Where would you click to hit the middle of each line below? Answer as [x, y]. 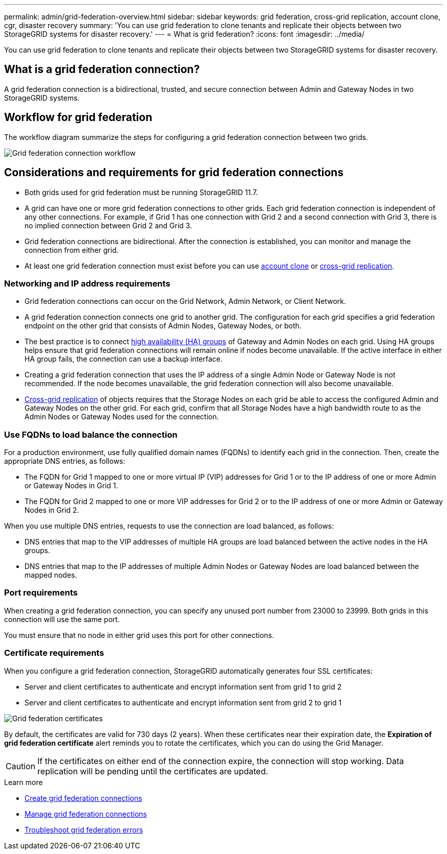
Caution [21, 766]
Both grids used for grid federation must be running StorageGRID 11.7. [141, 192]
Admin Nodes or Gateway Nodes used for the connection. [122, 417]
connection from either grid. [72, 250]
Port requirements [41, 593]
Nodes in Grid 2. [52, 510]
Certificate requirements [54, 653]
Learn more [23, 782]
